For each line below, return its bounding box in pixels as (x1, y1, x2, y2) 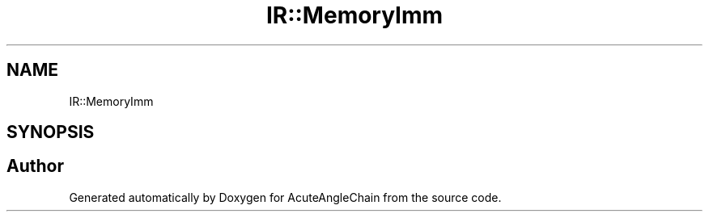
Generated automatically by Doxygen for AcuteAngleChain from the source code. (69, 190, 502, 204)
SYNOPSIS (6, 122, 95, 143)
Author (6, 156, 64, 177)
